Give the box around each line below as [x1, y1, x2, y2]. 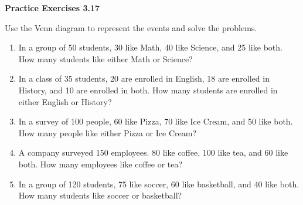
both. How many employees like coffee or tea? [18, 157, 183, 170]
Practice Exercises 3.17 [5, 2, 100, 14]
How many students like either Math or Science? [18, 52, 193, 65]
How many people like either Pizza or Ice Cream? [18, 126, 196, 139]
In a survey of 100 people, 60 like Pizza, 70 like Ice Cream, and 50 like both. [18, 115, 293, 127]
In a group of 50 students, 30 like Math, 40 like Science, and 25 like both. [18, 41, 282, 53]
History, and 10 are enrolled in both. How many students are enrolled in [18, 83, 278, 96]
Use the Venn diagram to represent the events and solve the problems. [5, 21, 257, 33]
